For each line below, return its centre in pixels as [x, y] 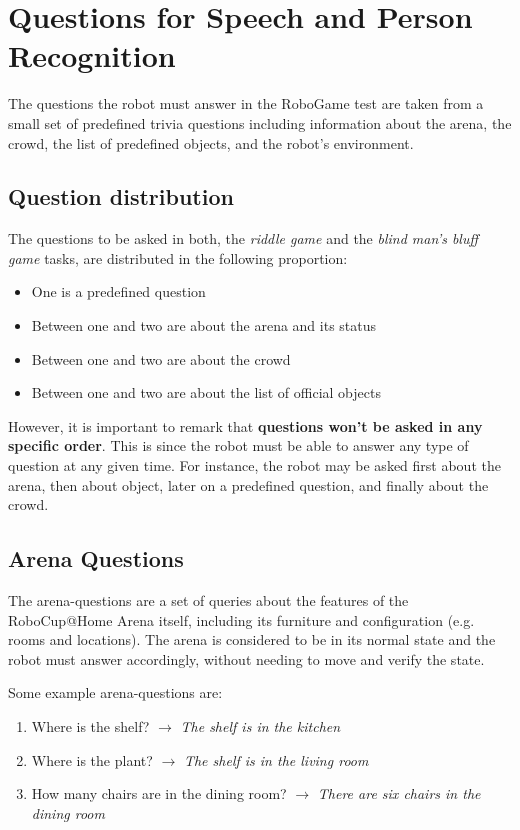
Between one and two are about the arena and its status [204, 325]
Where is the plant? [92, 759]
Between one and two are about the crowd [161, 358]
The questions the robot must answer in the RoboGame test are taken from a [246, 103]
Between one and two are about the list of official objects [206, 392]
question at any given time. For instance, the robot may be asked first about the [254, 465]
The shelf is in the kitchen [260, 726]
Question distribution [121, 196]
